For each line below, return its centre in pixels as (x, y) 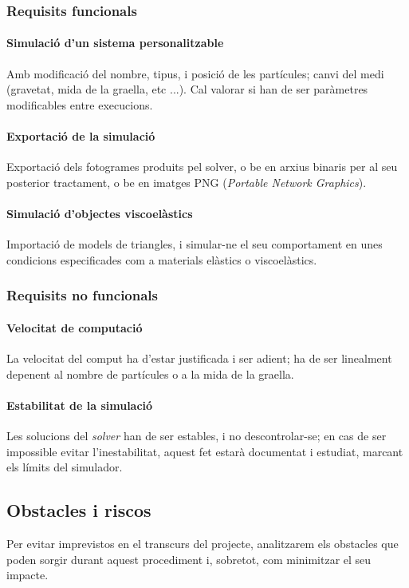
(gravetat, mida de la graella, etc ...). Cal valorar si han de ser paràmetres (187, 89)
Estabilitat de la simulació (80, 405)
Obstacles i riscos (79, 510)
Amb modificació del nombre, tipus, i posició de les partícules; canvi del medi (195, 73)
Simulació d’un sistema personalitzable (115, 43)
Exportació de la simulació (81, 136)
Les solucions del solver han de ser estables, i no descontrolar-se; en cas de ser (197, 436)
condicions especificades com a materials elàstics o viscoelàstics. (162, 259)
